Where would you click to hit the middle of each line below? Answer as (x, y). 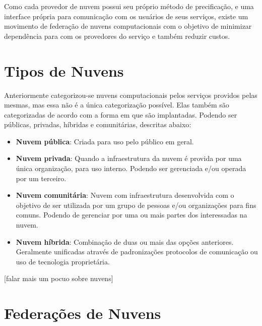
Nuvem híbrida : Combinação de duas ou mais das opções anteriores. (125, 241)
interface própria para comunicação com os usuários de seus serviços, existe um (126, 16)
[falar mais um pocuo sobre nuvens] (59, 278)
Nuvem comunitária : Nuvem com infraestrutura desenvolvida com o (125, 195)
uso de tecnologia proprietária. (63, 261)
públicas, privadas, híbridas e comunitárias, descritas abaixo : (98, 124)
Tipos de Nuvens (64, 70)
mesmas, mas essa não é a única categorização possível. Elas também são (117, 105)
